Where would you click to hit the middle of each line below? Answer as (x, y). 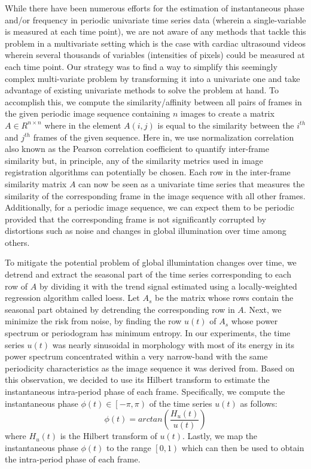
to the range (129, 447)
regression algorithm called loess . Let (72, 298)
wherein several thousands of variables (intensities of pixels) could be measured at (155, 55)
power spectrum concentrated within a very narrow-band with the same (136, 356)
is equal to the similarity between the (226, 125)
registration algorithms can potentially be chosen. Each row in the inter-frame (148, 172)
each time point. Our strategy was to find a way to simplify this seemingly (141, 66)
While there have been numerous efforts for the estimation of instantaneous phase (155, 8)
